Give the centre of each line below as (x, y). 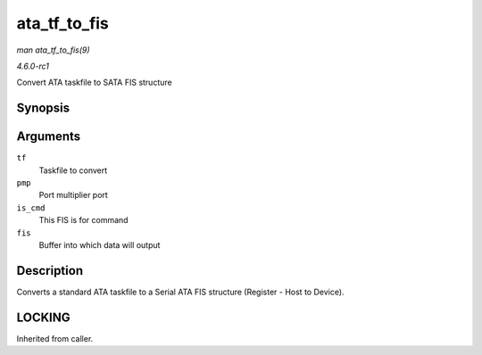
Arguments (49, 137)
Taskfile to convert (73, 170)
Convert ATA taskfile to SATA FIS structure (95, 83)
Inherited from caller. (55, 338)
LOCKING (43, 317)
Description (50, 271)
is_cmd (31, 208)
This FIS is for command (83, 220)
